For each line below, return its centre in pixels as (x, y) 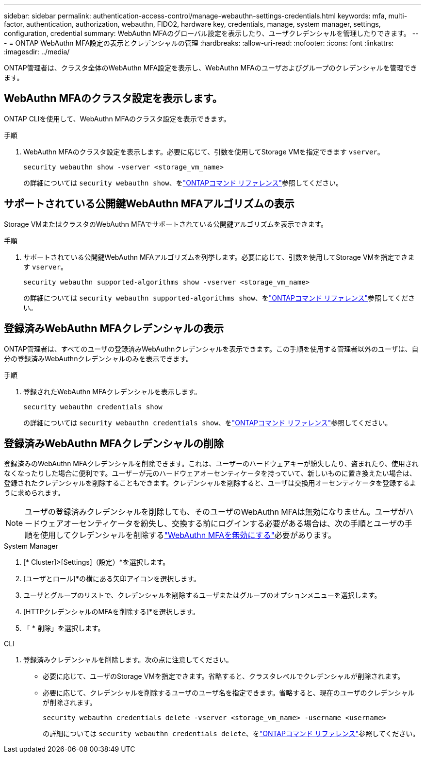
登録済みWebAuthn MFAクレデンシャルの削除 (114, 443)
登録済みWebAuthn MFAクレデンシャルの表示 (114, 329)
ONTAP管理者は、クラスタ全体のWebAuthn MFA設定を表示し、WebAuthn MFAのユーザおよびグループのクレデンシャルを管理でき (211, 68)
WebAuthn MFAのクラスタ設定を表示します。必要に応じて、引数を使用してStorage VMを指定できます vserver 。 (204, 151)
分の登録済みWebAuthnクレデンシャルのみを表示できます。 (98, 358)
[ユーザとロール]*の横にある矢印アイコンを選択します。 (112, 579)
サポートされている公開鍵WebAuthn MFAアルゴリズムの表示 (149, 204)
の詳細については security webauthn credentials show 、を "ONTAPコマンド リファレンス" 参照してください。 (208, 422)
